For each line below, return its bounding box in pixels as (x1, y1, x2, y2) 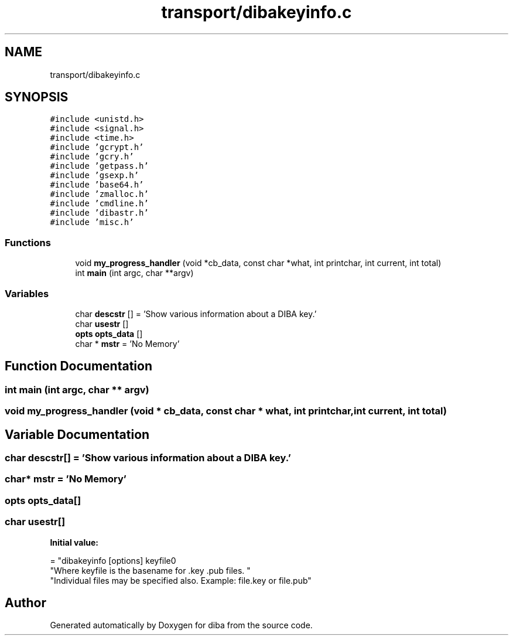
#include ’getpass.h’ (50, 161, 149, 171)
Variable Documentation (5, 427, 150, 442)
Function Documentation (5, 359, 152, 374)
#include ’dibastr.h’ (50, 208, 149, 218)
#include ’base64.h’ (50, 180, 144, 190)
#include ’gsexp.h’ (50, 171, 139, 181)
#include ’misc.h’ (50, 217, 134, 227)
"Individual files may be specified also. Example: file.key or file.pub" (50, 575, 312, 585)
